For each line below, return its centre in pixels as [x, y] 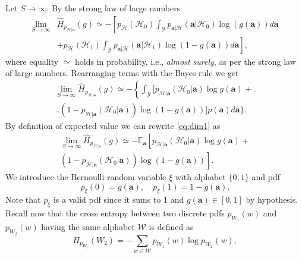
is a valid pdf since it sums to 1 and [119, 199]
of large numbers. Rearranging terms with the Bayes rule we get [122, 73]
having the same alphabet [88, 227]
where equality [32, 61]
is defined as [171, 227]
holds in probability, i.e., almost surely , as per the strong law [185, 61]
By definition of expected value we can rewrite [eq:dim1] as [113, 125]
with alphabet [200, 176]
